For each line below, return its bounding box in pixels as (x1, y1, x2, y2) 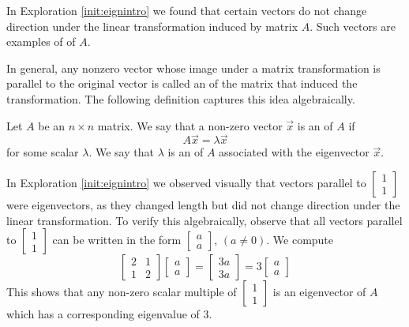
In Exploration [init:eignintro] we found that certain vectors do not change (6, 2, 367, 18)
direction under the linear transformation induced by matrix (6, 17, 298, 34)
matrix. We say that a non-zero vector (97, 117, 283, 133)
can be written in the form (52, 231, 182, 248)
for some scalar (6, 144, 79, 160)
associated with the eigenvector (219, 144, 370, 160)
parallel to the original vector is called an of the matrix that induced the (6, 75, 358, 92)
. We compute (266, 231, 334, 248)
